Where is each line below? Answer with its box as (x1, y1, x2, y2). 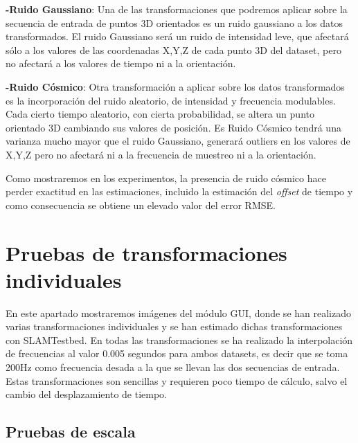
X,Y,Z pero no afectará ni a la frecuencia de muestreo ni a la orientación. (6, 147, 316, 161)
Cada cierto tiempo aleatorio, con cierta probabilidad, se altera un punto (6, 107, 314, 121)
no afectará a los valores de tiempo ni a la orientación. (6, 56, 236, 71)
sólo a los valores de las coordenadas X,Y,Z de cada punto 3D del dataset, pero (6, 42, 341, 57)
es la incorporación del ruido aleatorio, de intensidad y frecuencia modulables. (6, 93, 336, 107)
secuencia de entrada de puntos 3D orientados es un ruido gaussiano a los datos (6, 15, 343, 30)
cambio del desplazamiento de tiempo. (6, 387, 168, 401)
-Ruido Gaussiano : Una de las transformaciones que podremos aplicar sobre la (6, 2, 348, 16)
